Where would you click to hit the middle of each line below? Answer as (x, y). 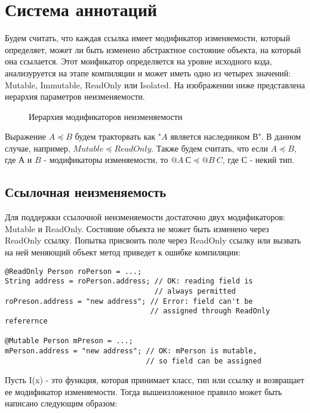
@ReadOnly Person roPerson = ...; (73, 271)
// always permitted (195, 291)
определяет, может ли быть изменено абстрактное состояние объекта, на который (153, 49)
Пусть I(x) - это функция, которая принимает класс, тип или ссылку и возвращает (155, 380)
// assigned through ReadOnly (210, 311)
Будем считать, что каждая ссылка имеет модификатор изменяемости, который (148, 38)
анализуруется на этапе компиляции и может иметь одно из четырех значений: (148, 73)
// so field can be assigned (204, 361)
